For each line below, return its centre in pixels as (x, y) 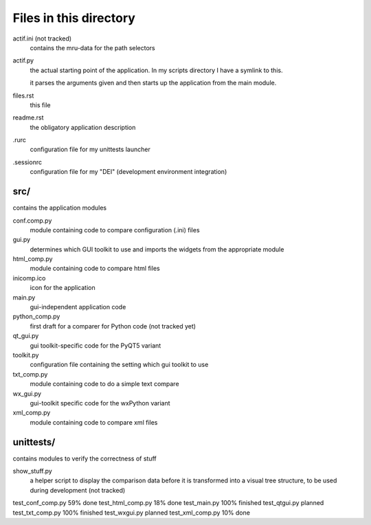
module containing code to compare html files (95, 269)
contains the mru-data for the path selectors (92, 47)
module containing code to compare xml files (94, 422)
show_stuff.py (33, 471)
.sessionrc (27, 162)
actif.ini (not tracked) (42, 38)
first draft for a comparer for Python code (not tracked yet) (113, 326)
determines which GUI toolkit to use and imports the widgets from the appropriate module (157, 249)
